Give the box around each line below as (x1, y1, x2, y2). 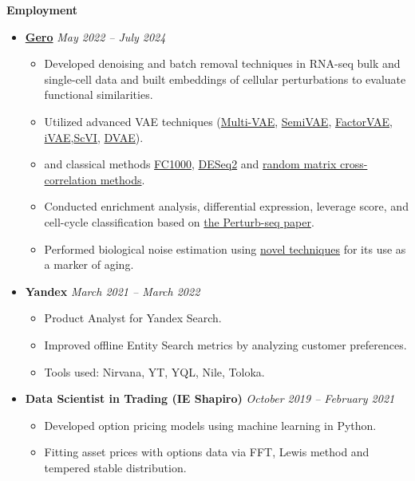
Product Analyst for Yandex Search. (44, 309, 222, 326)
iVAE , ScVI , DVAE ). (44, 128, 144, 145)
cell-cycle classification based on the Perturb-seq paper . (44, 213, 314, 230)
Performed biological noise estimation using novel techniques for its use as (44, 240, 406, 257)
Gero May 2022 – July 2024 (25, 28, 166, 45)
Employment (6, 2, 78, 18)
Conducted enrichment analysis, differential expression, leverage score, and (44, 198, 409, 215)
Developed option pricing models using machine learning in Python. (44, 416, 377, 433)
